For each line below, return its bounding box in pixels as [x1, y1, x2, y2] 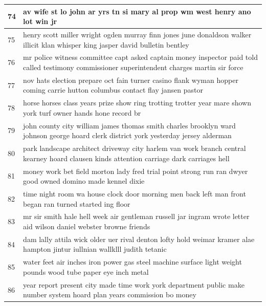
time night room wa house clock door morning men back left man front [23, 188, 246, 199]
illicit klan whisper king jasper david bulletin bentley [23, 39, 189, 50]
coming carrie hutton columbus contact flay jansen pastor [23, 84, 204, 95]
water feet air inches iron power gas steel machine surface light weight [23, 256, 242, 267]
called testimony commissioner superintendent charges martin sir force [23, 61, 243, 72]
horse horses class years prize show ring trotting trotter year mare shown [23, 97, 251, 108]
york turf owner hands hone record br [23, 107, 141, 118]
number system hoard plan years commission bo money [23, 289, 196, 300]
